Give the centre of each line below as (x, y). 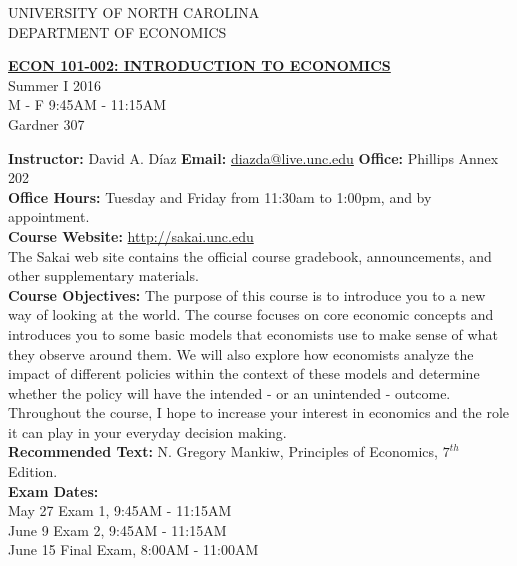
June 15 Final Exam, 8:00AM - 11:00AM (133, 549)
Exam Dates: (53, 490)
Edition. (33, 471)
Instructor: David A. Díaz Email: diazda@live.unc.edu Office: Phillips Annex (253, 157)
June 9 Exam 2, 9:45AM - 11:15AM (117, 529)
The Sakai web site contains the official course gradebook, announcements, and (250, 255)
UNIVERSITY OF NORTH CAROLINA (134, 12)
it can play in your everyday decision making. (147, 431)
